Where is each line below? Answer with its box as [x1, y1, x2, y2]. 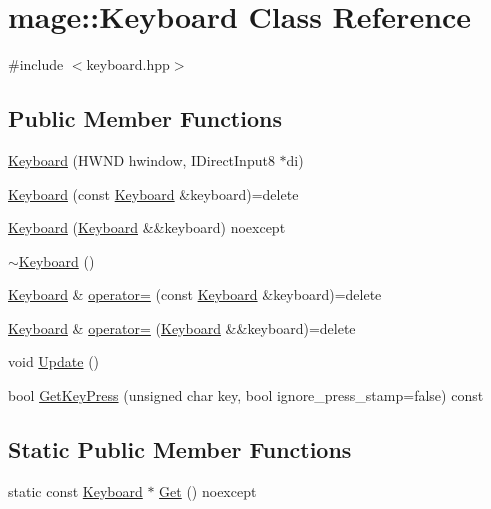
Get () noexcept [159, 480, 257, 501]
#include [8, 54, 64, 75]
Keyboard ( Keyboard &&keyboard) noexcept [8, 217, 286, 238]
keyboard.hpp [86, 54, 170, 75]
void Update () [8, 351, 100, 372]
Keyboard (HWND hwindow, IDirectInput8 [8, 149, 275, 170]
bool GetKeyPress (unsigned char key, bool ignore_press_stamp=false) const [8, 385, 484, 406]
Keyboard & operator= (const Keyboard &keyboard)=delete [8, 284, 382, 305]
